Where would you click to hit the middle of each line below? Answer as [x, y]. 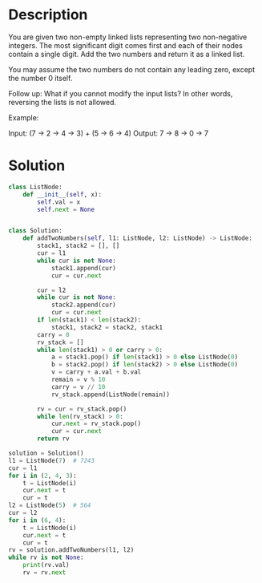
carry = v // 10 [78, 387]
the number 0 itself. [40, 78]
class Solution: [35, 231]
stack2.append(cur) [83, 305]
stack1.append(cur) [83, 268]
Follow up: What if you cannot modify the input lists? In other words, [121, 93]
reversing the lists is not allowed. [62, 102]
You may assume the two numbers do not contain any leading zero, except [131, 69]
